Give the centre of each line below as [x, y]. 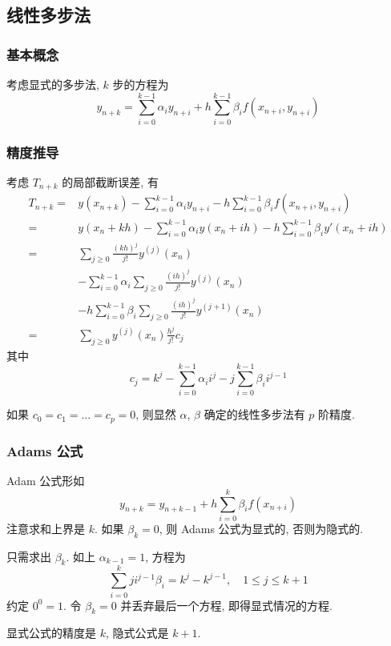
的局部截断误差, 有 [110, 181]
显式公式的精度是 [51, 633]
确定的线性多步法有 [254, 414]
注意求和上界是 [46, 528]
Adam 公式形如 [46, 481]
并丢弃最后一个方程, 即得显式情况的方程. [226, 605]
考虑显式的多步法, [53, 84]
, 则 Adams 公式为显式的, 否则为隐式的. [261, 528]
